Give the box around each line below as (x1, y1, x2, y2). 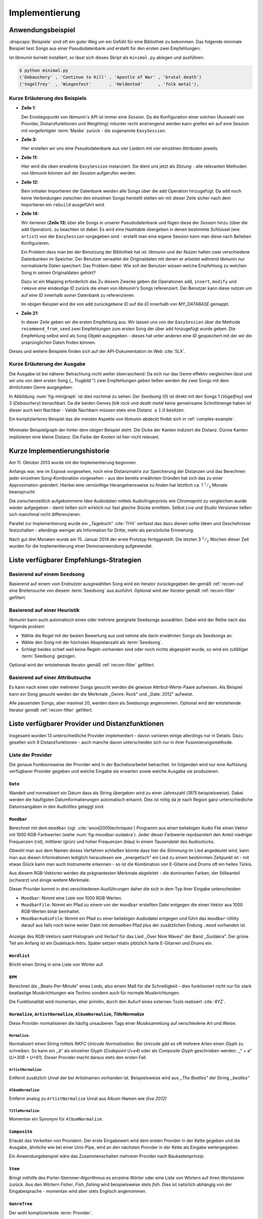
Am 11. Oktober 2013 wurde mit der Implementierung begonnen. (9, 459, 137, 465)
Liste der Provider (9, 751, 52, 758)
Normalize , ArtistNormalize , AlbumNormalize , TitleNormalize (9, 1011, 145, 1017)
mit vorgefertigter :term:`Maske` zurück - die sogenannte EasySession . (21, 127, 167, 134)
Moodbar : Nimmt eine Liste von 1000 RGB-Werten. (21, 895, 123, 901)
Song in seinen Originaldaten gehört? (21, 270, 96, 275)
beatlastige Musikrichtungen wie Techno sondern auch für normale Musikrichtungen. (9, 990, 180, 996)
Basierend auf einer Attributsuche (9, 674, 91, 681)
